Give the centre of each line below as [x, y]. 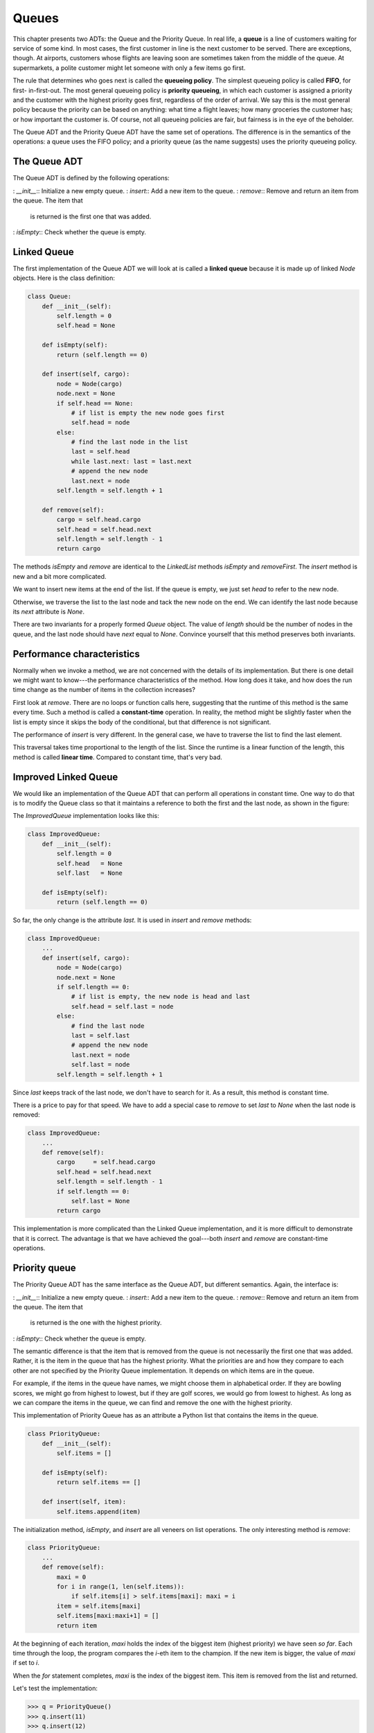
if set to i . [26, 1663]
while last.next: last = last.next [131, 461]
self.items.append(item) [99, 1512]
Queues [36, 18]
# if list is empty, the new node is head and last [161, 997]
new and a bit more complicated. [60, 576]
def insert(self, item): [84, 1502]
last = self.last [100, 1035]
